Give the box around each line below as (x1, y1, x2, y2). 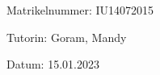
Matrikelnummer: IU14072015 (6, 2, 154, 18)
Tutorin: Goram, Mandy (6, 28, 127, 45)
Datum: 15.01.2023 (6, 56, 99, 73)
